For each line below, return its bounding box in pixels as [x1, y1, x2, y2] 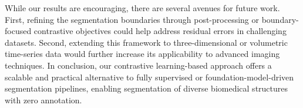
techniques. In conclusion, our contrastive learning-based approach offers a [5, 59, 272, 71]
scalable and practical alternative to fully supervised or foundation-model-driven [5, 70, 294, 83]
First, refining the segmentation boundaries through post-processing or [5, 13, 259, 25]
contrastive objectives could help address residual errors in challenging [33, 25, 287, 37]
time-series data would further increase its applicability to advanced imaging [5, 48, 280, 60]
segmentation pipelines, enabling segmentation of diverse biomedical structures [5, 82, 288, 95]
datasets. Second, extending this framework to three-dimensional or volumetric [5, 36, 288, 48]
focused [5, 25, 32, 37]
